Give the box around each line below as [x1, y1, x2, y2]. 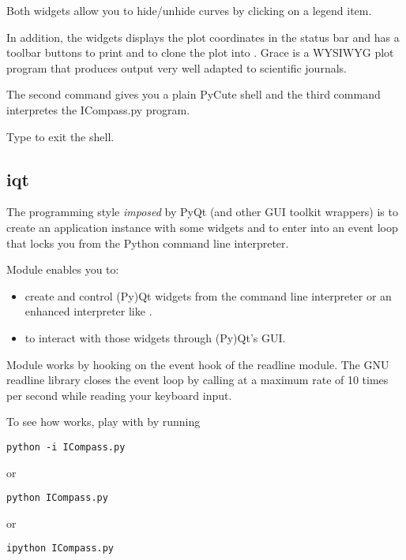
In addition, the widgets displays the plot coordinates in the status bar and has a [6, 28, 400, 45]
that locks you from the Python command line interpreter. [6, 234, 289, 251]
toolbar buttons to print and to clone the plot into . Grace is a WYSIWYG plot [6, 44, 394, 61]
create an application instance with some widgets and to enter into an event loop [6, 218, 398, 235]
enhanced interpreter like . [24, 303, 152, 319]
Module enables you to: [6, 261, 119, 278]
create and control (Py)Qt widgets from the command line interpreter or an [24, 287, 392, 304]
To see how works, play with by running [6, 413, 201, 430]
